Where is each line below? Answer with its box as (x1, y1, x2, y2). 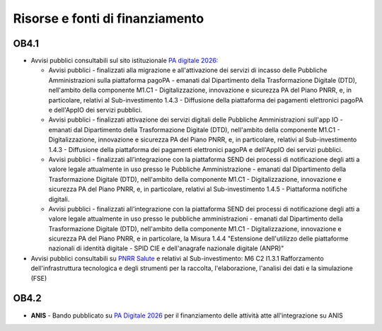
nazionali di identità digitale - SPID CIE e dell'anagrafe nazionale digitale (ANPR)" (48, 244, 284, 252)
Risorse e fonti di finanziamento (13, 11, 204, 26)
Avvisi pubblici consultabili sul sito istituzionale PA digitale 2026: (30, 57, 219, 65)
